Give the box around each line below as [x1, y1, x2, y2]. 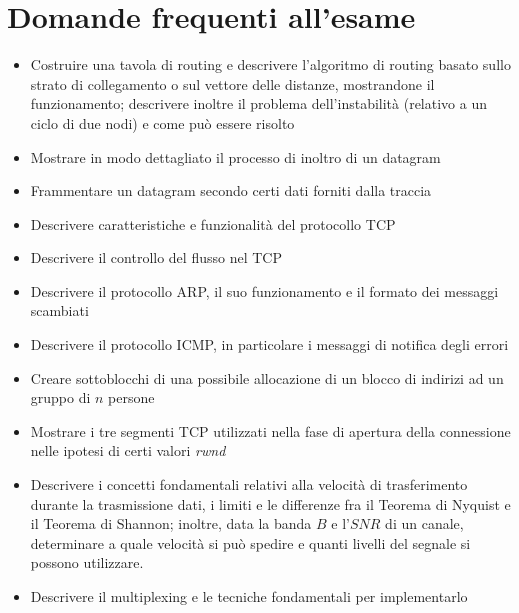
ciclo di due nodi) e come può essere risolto [30, 112, 295, 133]
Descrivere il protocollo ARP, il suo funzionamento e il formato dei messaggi [30, 280, 499, 301]
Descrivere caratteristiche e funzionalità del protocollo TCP [30, 213, 396, 234]
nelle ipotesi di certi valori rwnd [30, 440, 226, 461]
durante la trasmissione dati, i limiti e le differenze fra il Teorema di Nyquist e [30, 493, 511, 514]
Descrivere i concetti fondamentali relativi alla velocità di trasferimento [30, 474, 468, 495]
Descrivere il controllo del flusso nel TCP [30, 247, 282, 268]
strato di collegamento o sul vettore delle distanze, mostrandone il [30, 73, 435, 94]
